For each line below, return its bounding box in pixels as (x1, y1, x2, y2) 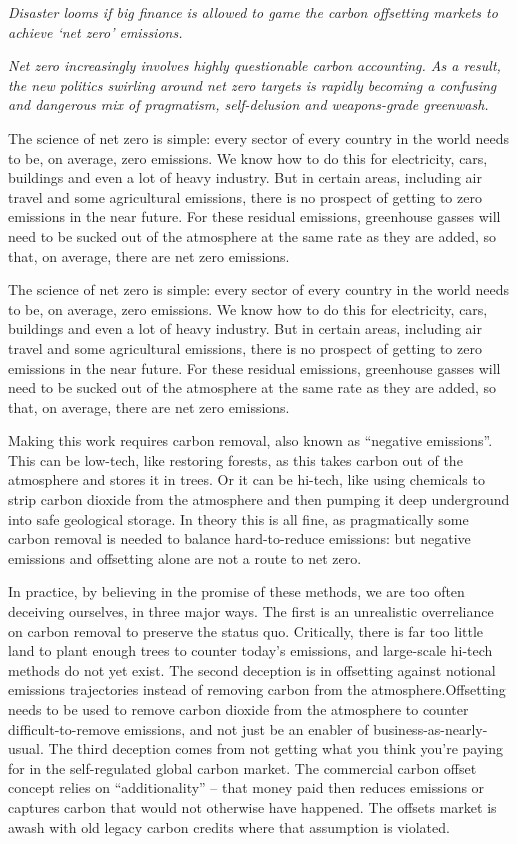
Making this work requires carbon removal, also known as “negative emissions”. (8, 430, 493, 451)
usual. (8, 738, 44, 759)
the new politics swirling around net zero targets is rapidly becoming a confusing (8, 74, 497, 95)
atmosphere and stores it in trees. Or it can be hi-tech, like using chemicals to (8, 469, 485, 490)
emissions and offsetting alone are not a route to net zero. (8, 547, 362, 568)
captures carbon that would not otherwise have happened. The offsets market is (8, 796, 497, 817)
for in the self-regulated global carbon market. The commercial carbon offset (8, 757, 477, 778)
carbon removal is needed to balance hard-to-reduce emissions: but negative (8, 528, 471, 549)
